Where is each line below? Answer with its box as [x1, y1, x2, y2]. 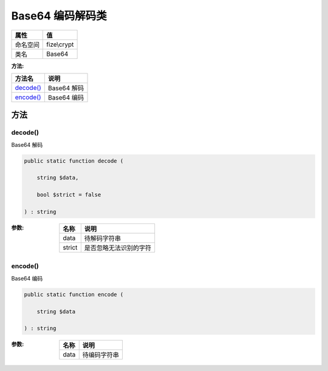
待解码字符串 [84, 234, 121, 243]
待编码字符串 [82, 351, 120, 359]
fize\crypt [46, 40, 74, 49]
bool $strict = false [36, 191, 101, 199]
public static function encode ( [24, 291, 124, 298]
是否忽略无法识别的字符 [84, 243, 152, 252]
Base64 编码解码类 [11, 9, 107, 22]
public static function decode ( [24, 157, 124, 164]
